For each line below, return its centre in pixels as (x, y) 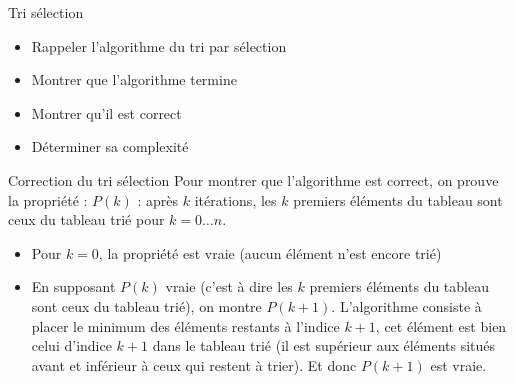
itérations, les (235, 199)
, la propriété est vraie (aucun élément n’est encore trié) (270, 252)
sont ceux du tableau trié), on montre (146, 305)
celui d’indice (71, 345)
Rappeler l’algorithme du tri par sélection (159, 45)
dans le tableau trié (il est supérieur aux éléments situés (324, 345)
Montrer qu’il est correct (106, 112)
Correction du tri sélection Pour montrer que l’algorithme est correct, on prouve (253, 179)
